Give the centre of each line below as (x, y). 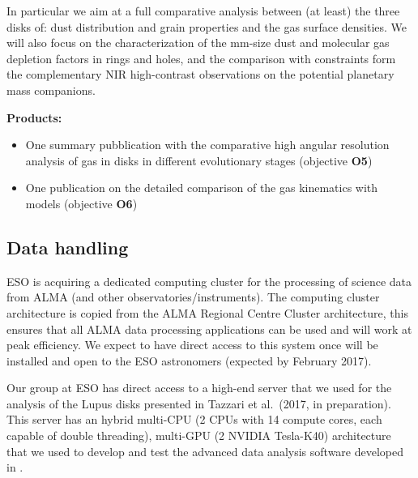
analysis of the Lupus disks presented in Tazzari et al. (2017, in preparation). (199, 403)
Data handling (68, 247)
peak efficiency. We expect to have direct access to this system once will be (192, 345)
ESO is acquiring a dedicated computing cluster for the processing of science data (209, 281)
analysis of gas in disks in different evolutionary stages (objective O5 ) (199, 160)
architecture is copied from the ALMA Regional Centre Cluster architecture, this (207, 312)
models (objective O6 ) (81, 203)
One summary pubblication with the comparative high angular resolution (207, 145)
